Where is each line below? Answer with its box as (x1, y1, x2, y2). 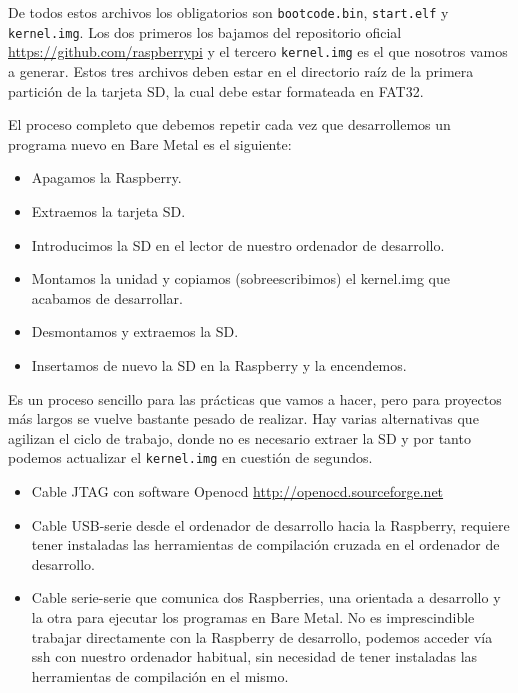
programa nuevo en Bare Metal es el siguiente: (8, 133, 292, 154)
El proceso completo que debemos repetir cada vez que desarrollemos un (8, 114, 451, 135)
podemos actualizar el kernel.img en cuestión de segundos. (8, 447, 373, 468)
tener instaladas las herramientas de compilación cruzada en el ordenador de (31, 534, 500, 555)
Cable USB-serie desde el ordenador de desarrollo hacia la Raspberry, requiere (31, 514, 510, 535)
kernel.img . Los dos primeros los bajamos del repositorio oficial (8, 21, 402, 42)
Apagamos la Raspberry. (31, 167, 182, 188)
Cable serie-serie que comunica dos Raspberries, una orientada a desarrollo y (31, 587, 501, 608)
